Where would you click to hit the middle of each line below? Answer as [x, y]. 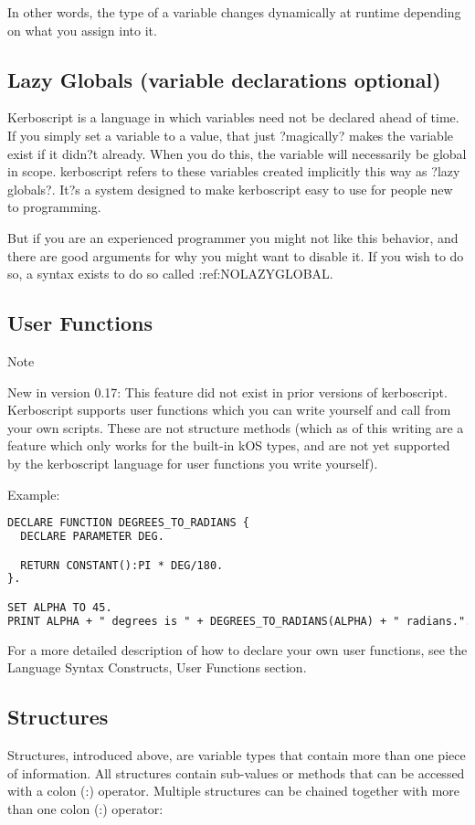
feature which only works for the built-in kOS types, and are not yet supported [229, 445]
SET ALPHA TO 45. [60, 607]
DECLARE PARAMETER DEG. [92, 536]
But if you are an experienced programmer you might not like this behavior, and [233, 237]
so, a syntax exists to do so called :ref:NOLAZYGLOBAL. [170, 274]
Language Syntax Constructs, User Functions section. [157, 667]
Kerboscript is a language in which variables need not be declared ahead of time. [233, 117]
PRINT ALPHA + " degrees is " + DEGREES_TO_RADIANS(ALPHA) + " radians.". [240, 621]
